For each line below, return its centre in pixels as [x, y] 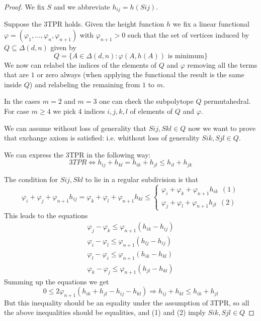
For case [17, 111]
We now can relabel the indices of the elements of [80, 64]
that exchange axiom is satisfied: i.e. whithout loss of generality [102, 138]
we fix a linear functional [211, 24]
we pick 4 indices [79, 111]
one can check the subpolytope [146, 101]
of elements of [151, 111]
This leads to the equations [46, 215]
